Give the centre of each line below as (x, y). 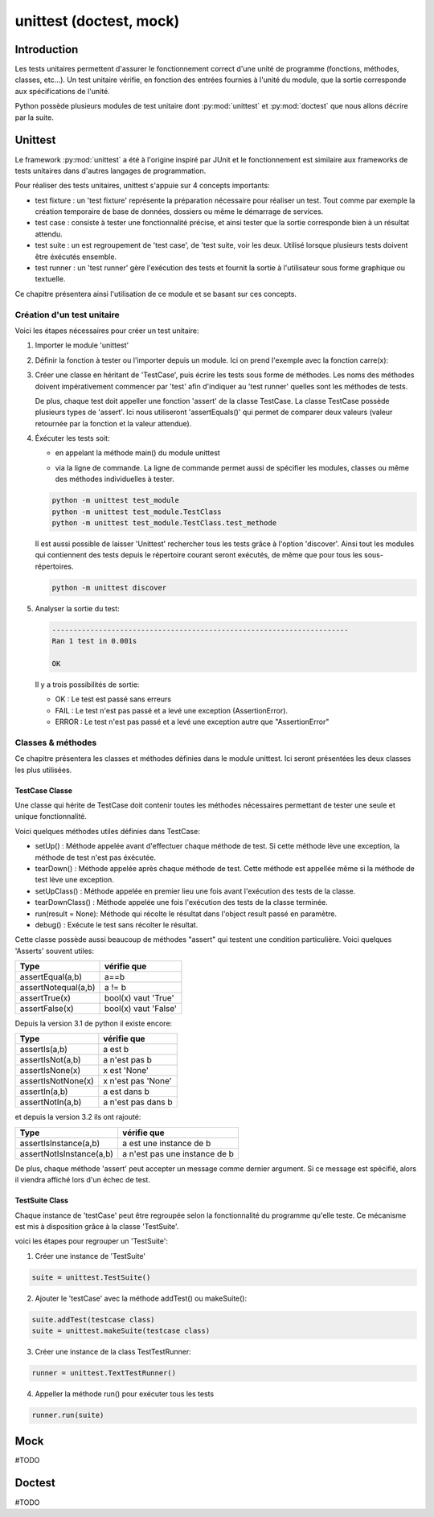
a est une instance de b (166, 1143)
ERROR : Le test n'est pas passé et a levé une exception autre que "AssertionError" (192, 722)
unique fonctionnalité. (51, 816)
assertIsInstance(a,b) (60, 1143)
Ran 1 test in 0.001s (94, 641)
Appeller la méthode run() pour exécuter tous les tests (125, 1394)
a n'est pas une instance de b (178, 1153)
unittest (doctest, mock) (97, 21)
